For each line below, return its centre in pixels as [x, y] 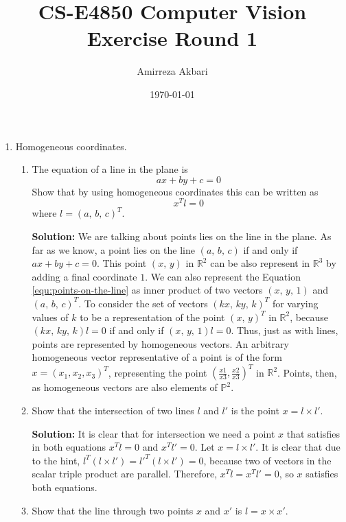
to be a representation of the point [152, 317]
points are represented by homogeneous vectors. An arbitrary [160, 343]
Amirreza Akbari [172, 71]
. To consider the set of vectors [143, 303]
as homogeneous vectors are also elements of [125, 387]
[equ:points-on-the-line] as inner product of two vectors [147, 290]
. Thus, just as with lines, [285, 330]
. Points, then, [307, 372]
